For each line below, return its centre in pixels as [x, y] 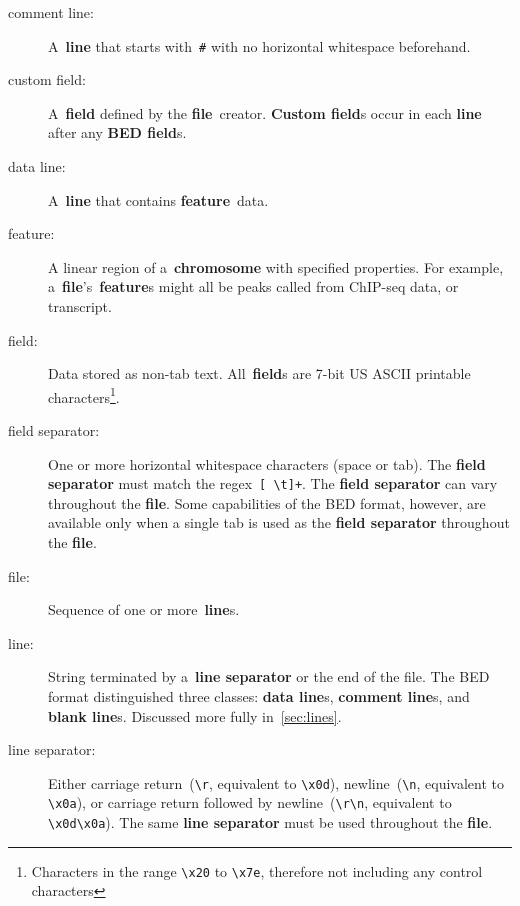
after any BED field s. [117, 132]
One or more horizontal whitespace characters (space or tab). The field [267, 463]
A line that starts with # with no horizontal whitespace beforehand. [259, 45]
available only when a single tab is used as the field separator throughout [279, 522]
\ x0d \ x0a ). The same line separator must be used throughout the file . [270, 822]
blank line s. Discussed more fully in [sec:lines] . [195, 715]
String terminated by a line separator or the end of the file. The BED [269, 676]
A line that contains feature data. [158, 199]
